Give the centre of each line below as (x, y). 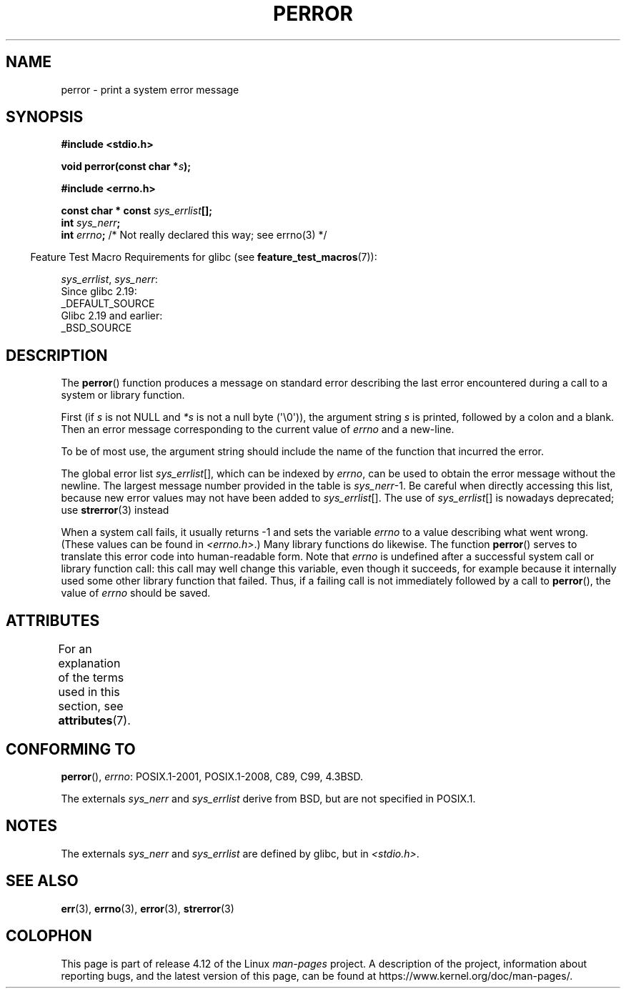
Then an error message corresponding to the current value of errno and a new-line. (258, 429)
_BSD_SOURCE (96, 328)
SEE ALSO (42, 881)
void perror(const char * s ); (126, 167)
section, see (91, 706)
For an (75, 649)
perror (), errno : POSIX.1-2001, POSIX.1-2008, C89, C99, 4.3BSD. (212, 776)
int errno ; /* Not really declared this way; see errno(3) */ (194, 235)
